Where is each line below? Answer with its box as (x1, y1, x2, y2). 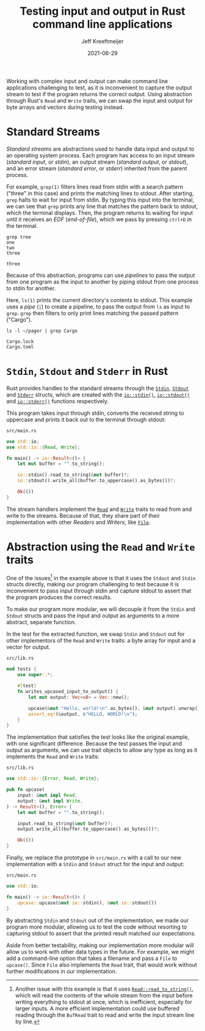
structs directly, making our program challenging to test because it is (6, 581, 179, 588)
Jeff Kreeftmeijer (81, 37, 124, 45)
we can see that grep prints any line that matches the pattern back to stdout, (6, 202, 198, 210)
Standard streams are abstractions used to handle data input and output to (6, 145, 195, 153)
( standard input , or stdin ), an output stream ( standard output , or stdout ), (6, 158, 189, 165)
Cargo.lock (6, 338, 34, 344)
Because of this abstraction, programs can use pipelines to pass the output (6, 271, 195, 279)
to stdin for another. (6, 284, 56, 292)
